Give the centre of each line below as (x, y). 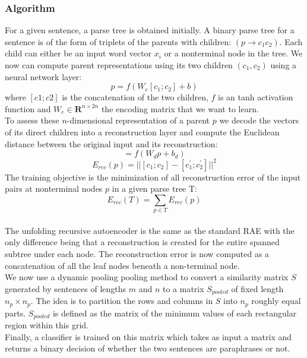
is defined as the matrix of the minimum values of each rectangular (175, 313)
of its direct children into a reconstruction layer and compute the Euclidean (142, 132)
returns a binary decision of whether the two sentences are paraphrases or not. (148, 348)
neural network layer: (43, 76)
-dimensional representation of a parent (138, 120)
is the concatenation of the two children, (135, 97)
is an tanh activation (256, 97)
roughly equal (276, 301)
